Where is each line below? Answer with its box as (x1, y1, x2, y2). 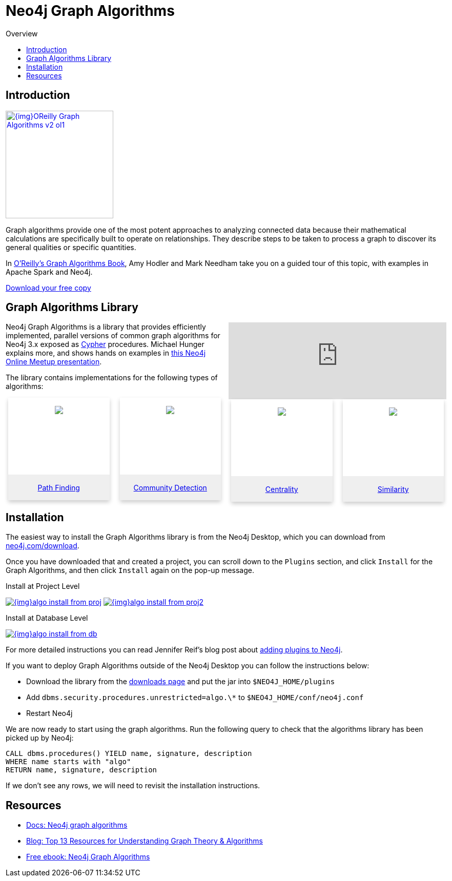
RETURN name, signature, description (6, 766, 157, 774)
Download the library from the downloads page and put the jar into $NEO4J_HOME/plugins (26, 677, 335, 686)
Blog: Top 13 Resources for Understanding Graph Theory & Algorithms (26, 836, 263, 846)
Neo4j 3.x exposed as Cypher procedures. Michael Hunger (6, 340, 204, 349)
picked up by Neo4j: (6, 733, 74, 743)
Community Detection (133, 483, 207, 492)
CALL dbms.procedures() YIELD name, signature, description (6, 749, 252, 758)
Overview (6, 29, 38, 38)
